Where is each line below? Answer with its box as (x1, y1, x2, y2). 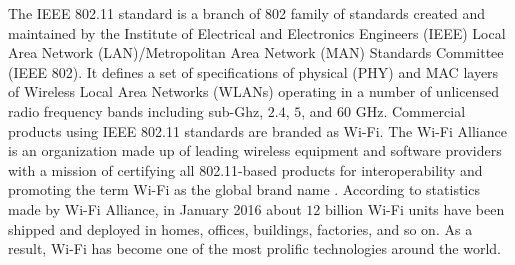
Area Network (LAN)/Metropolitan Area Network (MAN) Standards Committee (8, 42, 504, 63)
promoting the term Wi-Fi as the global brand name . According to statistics (8, 179, 480, 200)
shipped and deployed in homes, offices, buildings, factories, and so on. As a (8, 218, 473, 239)
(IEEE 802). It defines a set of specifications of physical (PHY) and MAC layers (8, 61, 499, 82)
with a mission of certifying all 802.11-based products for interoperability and (8, 159, 483, 180)
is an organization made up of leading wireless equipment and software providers (8, 140, 502, 161)
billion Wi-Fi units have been (325, 198, 505, 219)
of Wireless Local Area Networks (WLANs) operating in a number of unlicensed (8, 81, 499, 102)
